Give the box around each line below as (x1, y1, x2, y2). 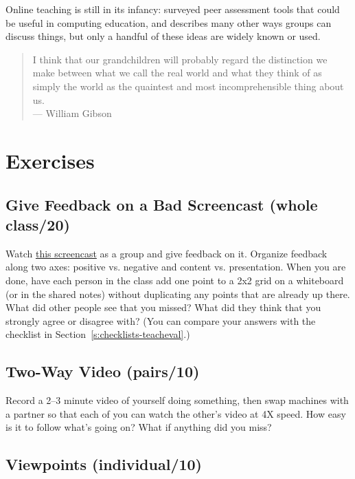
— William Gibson (32, 106, 112, 120)
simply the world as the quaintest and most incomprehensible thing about (32, 78, 344, 93)
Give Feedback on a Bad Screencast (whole (5, 193, 318, 215)
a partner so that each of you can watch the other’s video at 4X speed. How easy (5, 406, 346, 421)
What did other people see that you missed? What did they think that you (5, 300, 321, 315)
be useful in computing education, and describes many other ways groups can (5, 15, 332, 30)
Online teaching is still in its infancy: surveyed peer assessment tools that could (5, 2, 340, 16)
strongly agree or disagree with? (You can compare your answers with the (5, 313, 316, 328)
